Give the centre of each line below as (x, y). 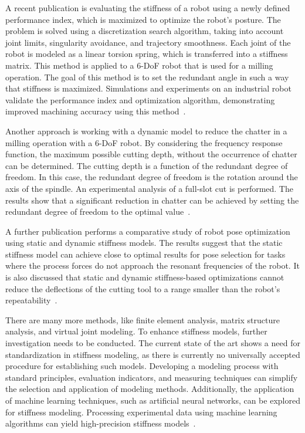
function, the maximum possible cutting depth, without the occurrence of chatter (151, 154)
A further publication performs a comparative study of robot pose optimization (148, 231)
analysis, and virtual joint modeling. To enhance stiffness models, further (136, 331)
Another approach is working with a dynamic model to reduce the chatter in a (146, 131)
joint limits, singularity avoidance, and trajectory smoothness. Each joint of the (148, 42)
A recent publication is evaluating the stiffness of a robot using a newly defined (148, 8)
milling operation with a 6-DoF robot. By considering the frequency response (144, 142)
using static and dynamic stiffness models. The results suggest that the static (144, 243)
